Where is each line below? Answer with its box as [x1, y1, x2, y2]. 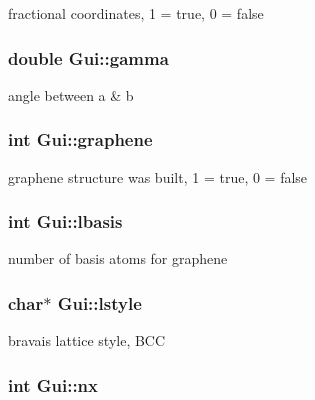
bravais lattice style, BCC [8, 330, 166, 351]
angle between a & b [8, 84, 134, 105]
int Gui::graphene [8, 127, 153, 152]
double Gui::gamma [8, 45, 169, 70]
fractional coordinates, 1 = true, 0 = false [8, 3, 264, 23]
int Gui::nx [8, 372, 99, 397]
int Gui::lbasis [8, 209, 123, 234]
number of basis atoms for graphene [8, 248, 228, 269]
